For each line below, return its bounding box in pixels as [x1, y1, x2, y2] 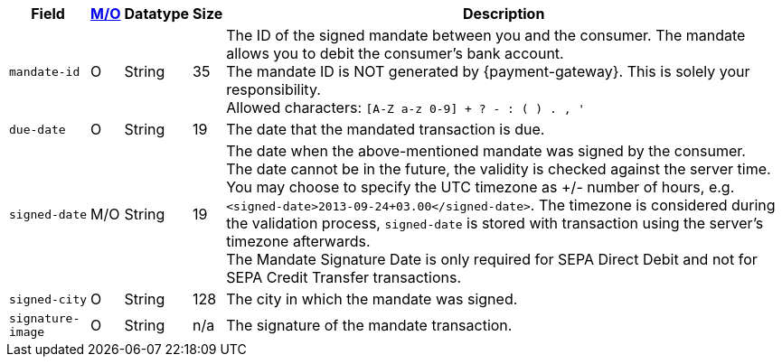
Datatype [124, 5, 190, 23]
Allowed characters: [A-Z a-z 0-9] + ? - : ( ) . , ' [226, 98, 586, 117]
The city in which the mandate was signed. [226, 290, 518, 308]
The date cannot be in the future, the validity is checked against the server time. [226, 160, 771, 178]
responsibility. [226, 80, 321, 98]
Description [462, 5, 545, 23]
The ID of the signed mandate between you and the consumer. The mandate [226, 26, 746, 44]
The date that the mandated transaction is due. [226, 120, 545, 138]
